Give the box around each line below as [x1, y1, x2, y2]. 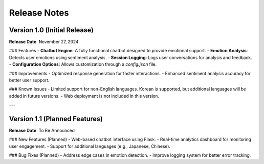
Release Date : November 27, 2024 [9, 39, 79, 45]
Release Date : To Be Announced [9, 127, 75, 134]
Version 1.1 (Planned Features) [9, 115, 103, 123]
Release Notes [9, 7, 69, 18]
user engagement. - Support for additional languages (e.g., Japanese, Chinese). [9, 143, 171, 149]
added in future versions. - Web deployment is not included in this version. [9, 93, 159, 99]
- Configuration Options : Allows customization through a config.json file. [9, 61, 157, 67]
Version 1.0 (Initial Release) [9, 26, 94, 34]
